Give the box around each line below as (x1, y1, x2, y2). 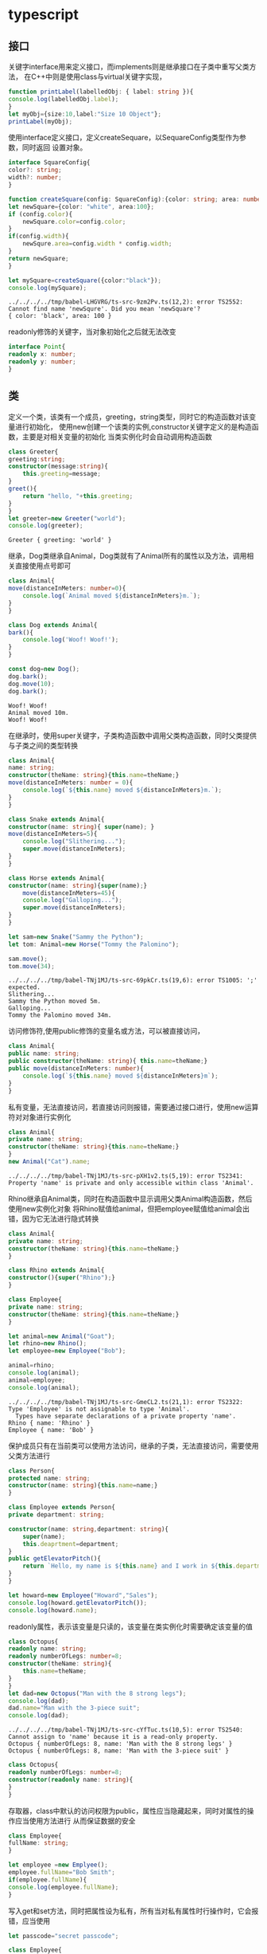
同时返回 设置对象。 (21, 143, 87, 152)
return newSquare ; (8, 254, 69, 262)
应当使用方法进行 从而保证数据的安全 (14, 1815, 136, 1826)
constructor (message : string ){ (8, 462, 109, 471)
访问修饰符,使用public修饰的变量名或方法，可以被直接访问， (8, 1026, 205, 1036)
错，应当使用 (8, 1916, 50, 1925)
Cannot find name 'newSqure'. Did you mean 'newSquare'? (8, 305, 201, 313)
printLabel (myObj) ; (8, 117, 73, 125)
